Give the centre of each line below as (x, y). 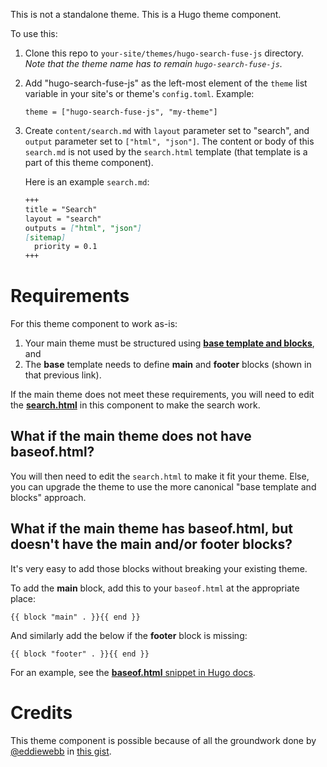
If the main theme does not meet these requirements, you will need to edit (162, 395)
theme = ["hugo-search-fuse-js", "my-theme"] (121, 112)
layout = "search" (63, 219)
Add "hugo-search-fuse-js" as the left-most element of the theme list (166, 83)
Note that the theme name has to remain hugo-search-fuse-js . (153, 63)
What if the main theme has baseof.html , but (152, 529)
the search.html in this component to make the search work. (135, 405)
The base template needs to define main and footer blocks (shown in (168, 365)
